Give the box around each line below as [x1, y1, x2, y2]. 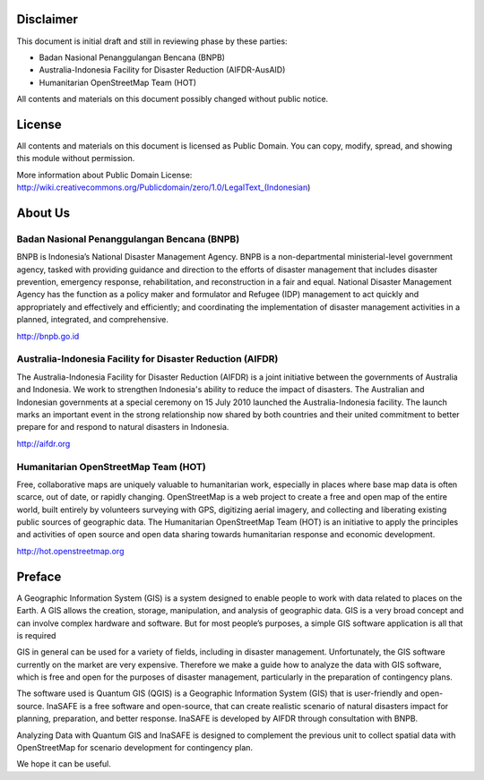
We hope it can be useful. [16, 759, 112, 769]
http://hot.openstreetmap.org [16, 545, 125, 556]
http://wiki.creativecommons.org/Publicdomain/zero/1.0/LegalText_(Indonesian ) [16, 182, 311, 193]
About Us [16, 205, 71, 220]
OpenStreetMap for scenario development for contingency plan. [16, 742, 254, 753]
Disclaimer [16, 12, 78, 27]
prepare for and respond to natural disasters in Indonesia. [16, 422, 229, 433]
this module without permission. [16, 153, 135, 164]
